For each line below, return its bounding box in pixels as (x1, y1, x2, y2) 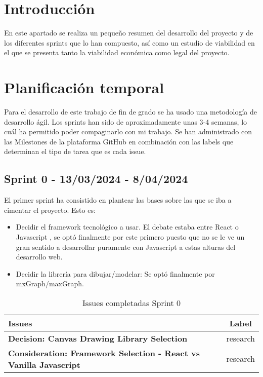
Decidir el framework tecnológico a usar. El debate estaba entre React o (16, 221, 239, 232)
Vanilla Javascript (8, 358, 80, 370)
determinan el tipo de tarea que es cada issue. (4, 146, 146, 157)
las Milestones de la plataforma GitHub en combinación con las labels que (4, 136, 234, 146)
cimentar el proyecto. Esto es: (4, 204, 96, 215)
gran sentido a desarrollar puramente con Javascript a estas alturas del (16, 241, 236, 252)
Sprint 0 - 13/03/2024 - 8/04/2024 (4, 171, 188, 186)
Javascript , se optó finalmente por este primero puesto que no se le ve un (16, 231, 245, 242)
